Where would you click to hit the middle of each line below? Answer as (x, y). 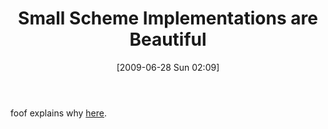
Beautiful (168, 39)
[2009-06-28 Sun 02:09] (168, 67)
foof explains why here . (59, 113)
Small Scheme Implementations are (168, 18)
